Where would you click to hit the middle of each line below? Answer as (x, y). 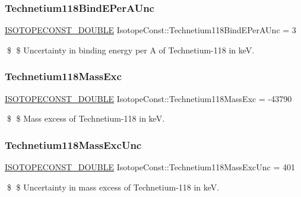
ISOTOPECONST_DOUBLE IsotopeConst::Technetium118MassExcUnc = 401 (150, 167)
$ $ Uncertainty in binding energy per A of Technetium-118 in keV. (131, 50)
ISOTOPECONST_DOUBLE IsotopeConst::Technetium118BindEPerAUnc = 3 (150, 30)
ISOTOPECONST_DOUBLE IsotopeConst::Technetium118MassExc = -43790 (148, 98)
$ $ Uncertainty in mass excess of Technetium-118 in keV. (113, 187)
